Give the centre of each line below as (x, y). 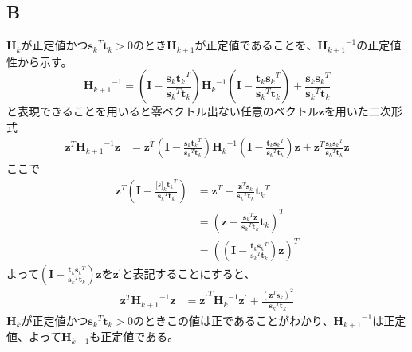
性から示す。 (39, 61)
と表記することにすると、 (188, 274)
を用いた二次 (357, 111)
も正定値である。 (134, 336)
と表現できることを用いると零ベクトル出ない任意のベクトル (163, 111)
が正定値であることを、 (256, 45)
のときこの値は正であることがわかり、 (233, 320)
